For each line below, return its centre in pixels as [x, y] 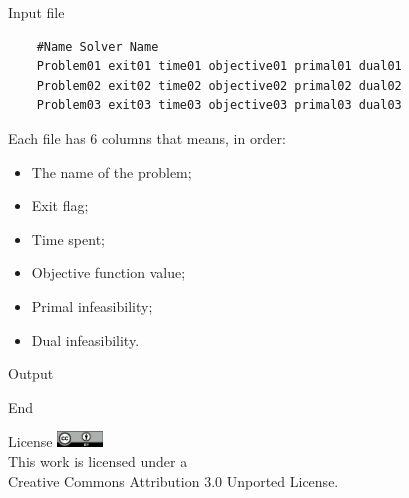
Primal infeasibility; [92, 305]
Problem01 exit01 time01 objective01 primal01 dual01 [219, 66]
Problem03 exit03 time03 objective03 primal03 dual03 [219, 105]
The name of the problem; [111, 171]
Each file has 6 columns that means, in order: [147, 137]
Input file [36, 12]
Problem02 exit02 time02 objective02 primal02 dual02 [219, 85]
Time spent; [68, 238]
